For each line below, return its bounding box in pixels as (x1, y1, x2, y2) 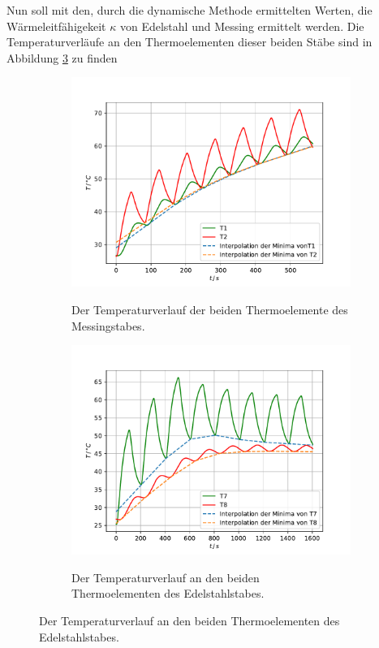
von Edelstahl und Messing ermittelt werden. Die (119, 17, 364, 34)
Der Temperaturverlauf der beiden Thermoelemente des (71, 300, 348, 318)
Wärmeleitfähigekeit (6, 17, 106, 34)
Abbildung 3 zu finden (6, 49, 118, 66)
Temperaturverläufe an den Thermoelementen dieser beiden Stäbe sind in (6, 33, 373, 50)
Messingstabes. (71, 317, 145, 334)
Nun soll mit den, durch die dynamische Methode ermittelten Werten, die (6, 2, 373, 18)
